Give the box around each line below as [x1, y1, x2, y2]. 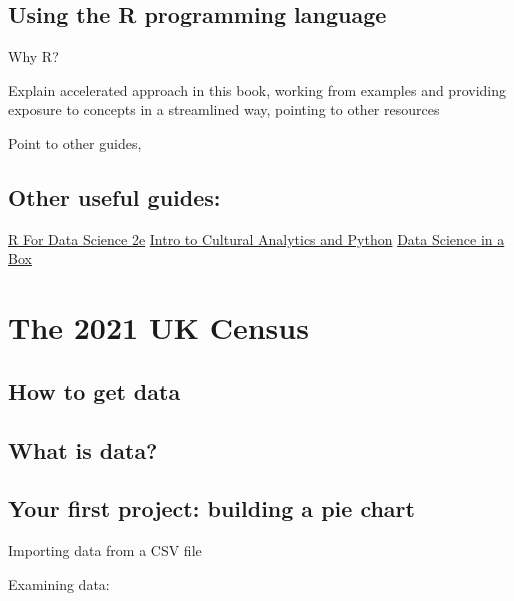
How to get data [8, 375, 181, 406]
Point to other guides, [8, 132, 142, 153]
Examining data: [8, 573, 110, 594]
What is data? [8, 434, 158, 465]
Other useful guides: [8, 181, 221, 212]
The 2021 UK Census [8, 307, 309, 348]
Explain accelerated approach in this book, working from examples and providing [8, 79, 506, 100]
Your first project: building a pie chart [8, 493, 415, 524]
